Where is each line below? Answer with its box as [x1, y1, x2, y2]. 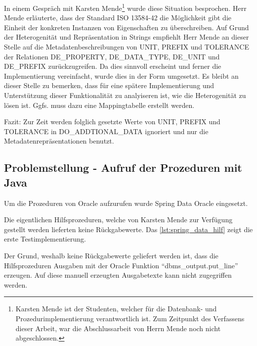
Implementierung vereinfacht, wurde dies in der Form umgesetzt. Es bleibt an [4, 70, 239, 81]
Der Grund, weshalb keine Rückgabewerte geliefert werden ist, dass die [4, 250, 218, 260]
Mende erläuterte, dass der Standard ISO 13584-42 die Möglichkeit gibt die [4, 12, 232, 23]
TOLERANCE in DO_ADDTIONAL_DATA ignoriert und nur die [4, 126, 209, 136]
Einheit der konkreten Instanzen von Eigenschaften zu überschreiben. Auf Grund [4, 22, 249, 32]
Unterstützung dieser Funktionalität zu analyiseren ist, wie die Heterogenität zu [4, 90, 246, 100]
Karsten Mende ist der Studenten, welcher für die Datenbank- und [15, 303, 217, 314]
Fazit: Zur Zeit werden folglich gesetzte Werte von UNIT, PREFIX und [4, 116, 220, 127]
